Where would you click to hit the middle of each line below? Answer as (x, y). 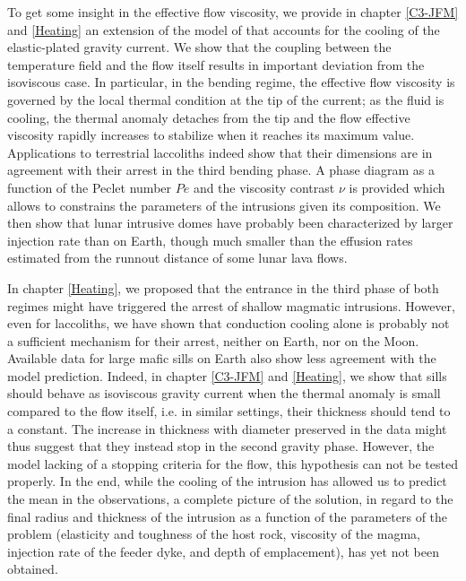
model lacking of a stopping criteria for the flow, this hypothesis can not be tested (233, 463)
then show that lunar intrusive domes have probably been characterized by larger (230, 223)
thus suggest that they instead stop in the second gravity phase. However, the (221, 446)
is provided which (397, 187)
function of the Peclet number (90, 187)
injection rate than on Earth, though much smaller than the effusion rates (210, 240)
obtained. (33, 569)
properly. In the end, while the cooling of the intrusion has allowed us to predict (227, 481)
